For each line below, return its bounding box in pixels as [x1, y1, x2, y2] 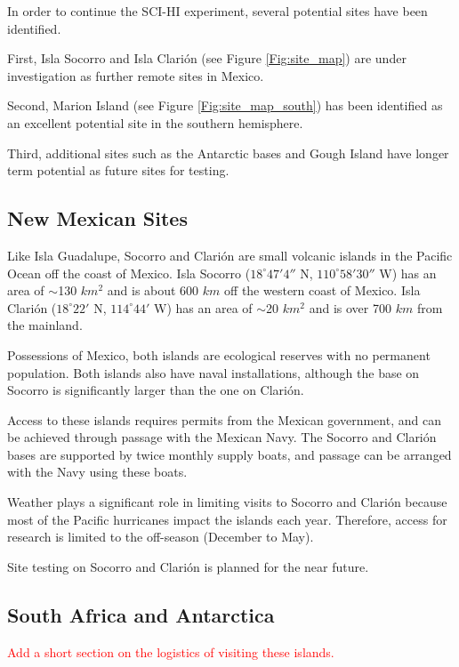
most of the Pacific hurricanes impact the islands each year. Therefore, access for [7, 510, 447, 528]
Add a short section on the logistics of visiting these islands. [7, 642, 334, 661]
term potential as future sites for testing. [7, 161, 229, 180]
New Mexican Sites [7, 205, 188, 232]
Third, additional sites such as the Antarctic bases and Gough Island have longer [7, 143, 449, 162]
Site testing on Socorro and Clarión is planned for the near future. [7, 557, 369, 575]
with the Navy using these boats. [7, 462, 188, 481]
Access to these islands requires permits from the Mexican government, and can [7, 410, 441, 429]
